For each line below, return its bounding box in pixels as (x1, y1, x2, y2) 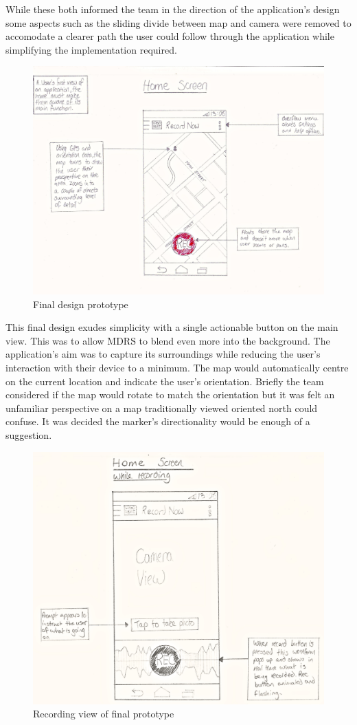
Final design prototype (33, 296, 128, 311)
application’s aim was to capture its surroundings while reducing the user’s (5, 347, 321, 361)
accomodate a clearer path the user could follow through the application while (5, 29, 334, 43)
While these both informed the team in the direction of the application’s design (5, 2, 340, 16)
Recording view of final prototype (33, 706, 174, 721)
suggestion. (5, 427, 52, 442)
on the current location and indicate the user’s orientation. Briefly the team (5, 374, 324, 388)
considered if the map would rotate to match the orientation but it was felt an (5, 387, 335, 402)
